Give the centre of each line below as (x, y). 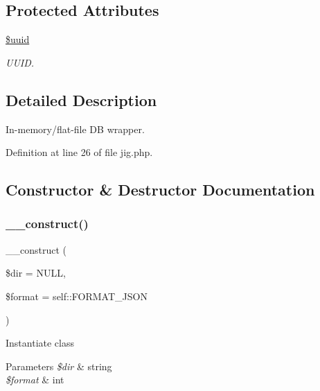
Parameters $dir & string (59, 366)
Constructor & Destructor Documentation (160, 190)
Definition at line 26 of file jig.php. (79, 152)
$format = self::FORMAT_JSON (77, 296)
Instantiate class (40, 343)
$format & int (35, 380)
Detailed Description (81, 99)
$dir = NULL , (36, 273)
